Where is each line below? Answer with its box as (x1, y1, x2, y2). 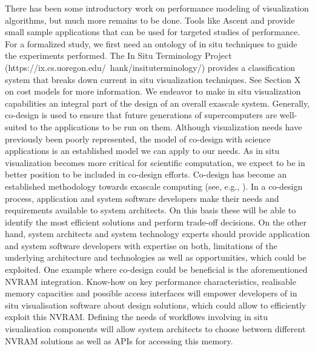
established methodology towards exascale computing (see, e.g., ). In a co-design (5, 179, 303, 192)
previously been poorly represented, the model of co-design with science (5, 132, 271, 145)
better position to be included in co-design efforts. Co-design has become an (5, 168, 287, 181)
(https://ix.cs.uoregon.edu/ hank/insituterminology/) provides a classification (5, 61, 295, 73)
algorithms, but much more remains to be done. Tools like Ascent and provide (5, 13, 295, 26)
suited (5, 120, 27, 133)
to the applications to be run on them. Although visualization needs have (30, 120, 302, 133)
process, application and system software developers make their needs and (5, 192, 279, 204)
